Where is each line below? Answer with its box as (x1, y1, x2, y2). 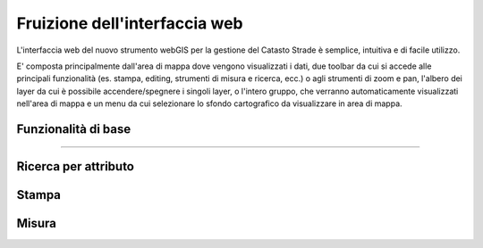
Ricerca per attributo (16, 159, 134, 174)
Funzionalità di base (16, 121, 131, 136)
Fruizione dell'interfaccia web (16, 13, 243, 33)
